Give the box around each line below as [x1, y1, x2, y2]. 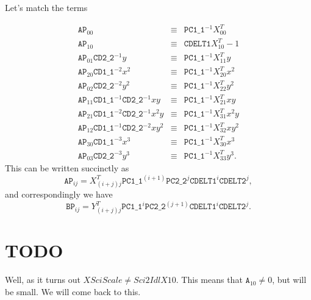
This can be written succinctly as [5, 162, 129, 174]
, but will [272, 273, 307, 286]
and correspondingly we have [5, 188, 113, 201]
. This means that [176, 273, 243, 286]
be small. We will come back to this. [5, 285, 141, 298]
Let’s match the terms [5, 1, 88, 13]
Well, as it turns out [5, 273, 80, 286]
